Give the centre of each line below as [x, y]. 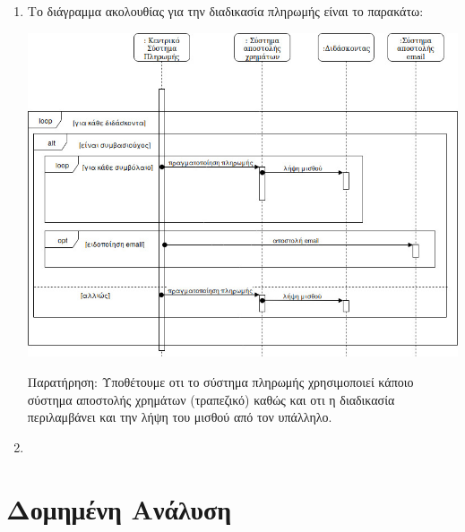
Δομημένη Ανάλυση [119, 508]
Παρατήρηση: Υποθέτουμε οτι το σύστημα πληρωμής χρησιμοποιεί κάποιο [220, 382]
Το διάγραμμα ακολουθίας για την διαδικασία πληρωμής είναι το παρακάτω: [225, 11]
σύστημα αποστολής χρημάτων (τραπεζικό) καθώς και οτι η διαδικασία [211, 399]
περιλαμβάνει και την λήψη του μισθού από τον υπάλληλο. [180, 417]
